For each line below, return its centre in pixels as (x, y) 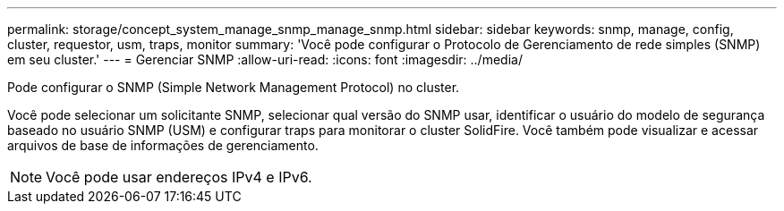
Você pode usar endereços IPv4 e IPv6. (179, 177)
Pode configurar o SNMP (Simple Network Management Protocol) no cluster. (234, 87)
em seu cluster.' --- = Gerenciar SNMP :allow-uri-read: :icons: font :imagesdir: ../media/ (265, 59)
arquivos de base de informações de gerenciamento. (163, 145)
